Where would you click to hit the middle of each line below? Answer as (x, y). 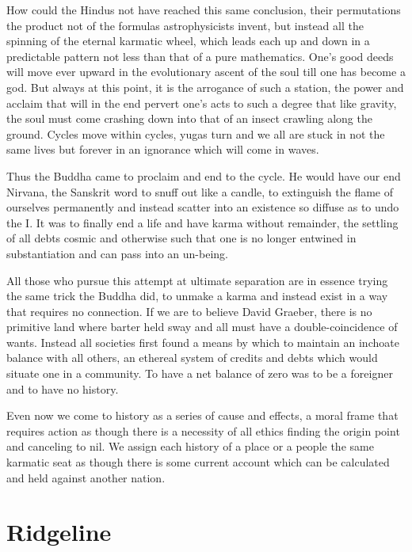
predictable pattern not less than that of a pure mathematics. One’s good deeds (200, 56)
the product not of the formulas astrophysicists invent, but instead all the (185, 25)
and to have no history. (63, 388)
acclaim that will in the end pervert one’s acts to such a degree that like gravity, (202, 103)
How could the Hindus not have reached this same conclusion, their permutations (204, 10)
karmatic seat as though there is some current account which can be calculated (198, 462)
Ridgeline (59, 532)
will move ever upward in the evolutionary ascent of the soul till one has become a (206, 72)
